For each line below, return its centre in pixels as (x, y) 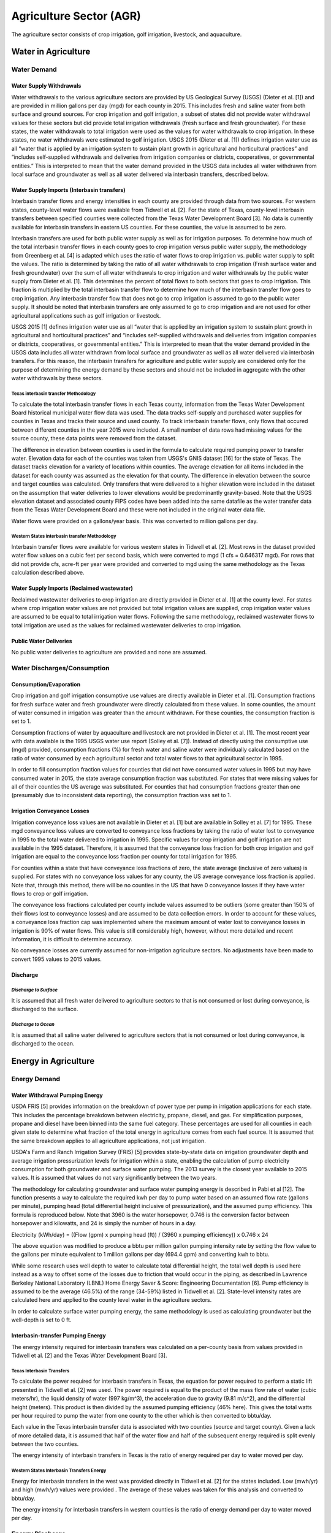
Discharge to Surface (35, 990)
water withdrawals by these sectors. (57, 378)
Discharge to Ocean (33, 1025)
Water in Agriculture (51, 52)
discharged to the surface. (45, 1009)
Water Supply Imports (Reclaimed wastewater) (72, 588)
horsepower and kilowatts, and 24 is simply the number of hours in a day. (104, 1223)
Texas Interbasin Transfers (40, 1371)
